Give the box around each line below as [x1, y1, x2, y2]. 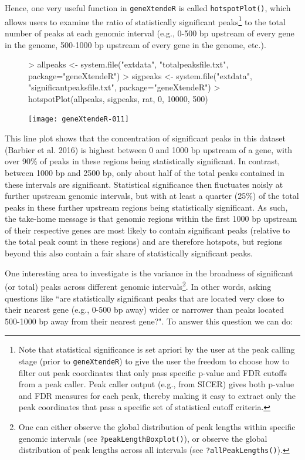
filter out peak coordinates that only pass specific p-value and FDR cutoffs [18, 366, 287, 378]
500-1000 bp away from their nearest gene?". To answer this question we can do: [5, 314, 293, 327]
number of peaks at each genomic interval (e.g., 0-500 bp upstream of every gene [5, 26, 294, 39]
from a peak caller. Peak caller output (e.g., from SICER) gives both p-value [18, 378, 294, 390]
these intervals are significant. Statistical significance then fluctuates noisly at [5, 178, 283, 190]
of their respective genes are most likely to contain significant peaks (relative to [5, 224, 290, 236]
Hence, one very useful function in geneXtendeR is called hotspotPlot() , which [5, 2, 291, 13]
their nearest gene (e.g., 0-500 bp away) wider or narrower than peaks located [5, 303, 284, 316]
